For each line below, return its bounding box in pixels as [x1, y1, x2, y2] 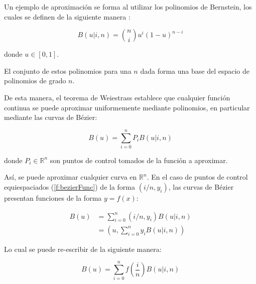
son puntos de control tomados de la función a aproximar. [50, 155, 228, 165]
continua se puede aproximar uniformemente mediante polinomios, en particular [4, 102, 250, 112]
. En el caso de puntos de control [147, 172, 248, 182]
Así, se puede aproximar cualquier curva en [4, 172, 137, 182]
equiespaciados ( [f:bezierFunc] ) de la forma [4, 182, 136, 192]
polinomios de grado [4, 75, 66, 86]
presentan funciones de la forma [4, 193, 102, 203]
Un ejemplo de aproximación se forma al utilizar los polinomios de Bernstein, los [4, 2, 252, 12]
